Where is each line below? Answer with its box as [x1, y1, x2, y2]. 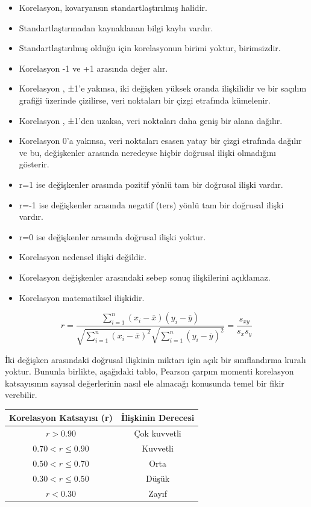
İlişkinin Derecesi [121, 411, 195, 424]
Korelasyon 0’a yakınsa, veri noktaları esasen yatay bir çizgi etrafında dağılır [19, 134, 302, 147]
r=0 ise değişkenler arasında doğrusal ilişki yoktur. [19, 230, 206, 243]
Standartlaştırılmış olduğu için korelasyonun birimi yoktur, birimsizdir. [19, 42, 281, 54]
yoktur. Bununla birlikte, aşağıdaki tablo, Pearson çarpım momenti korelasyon [5, 365, 294, 378]
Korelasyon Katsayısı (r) [9, 411, 113, 424]
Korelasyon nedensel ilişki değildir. [19, 250, 146, 263]
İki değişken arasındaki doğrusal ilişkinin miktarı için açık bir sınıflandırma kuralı [5, 353, 306, 365]
